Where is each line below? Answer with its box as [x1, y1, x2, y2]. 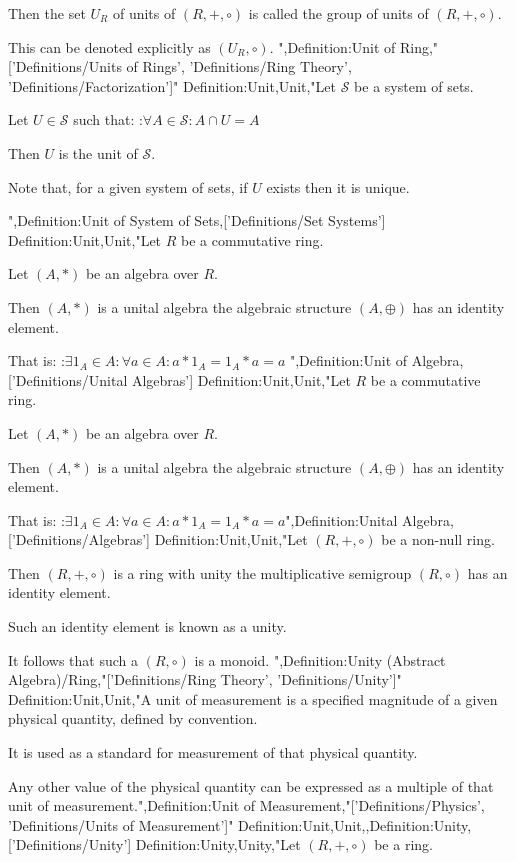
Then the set [8, 3, 86, 23]
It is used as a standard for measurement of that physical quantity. [8, 742, 418, 763]
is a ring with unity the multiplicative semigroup [113, 562, 412, 583]
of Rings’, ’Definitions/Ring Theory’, [126, 56, 352, 77]
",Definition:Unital [285, 509, 398, 530]
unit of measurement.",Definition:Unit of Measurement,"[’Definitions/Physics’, [8, 795, 485, 816]
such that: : [73, 109, 143, 130]
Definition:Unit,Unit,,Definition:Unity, [238, 814, 472, 835]
